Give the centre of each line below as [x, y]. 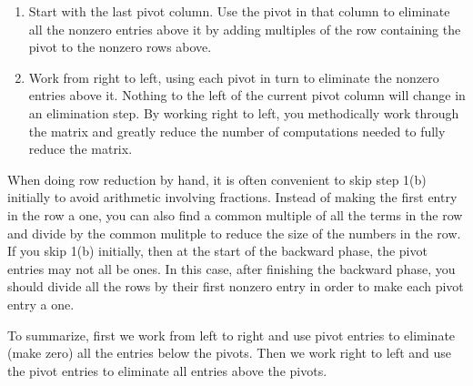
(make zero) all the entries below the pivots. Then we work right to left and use [229, 353]
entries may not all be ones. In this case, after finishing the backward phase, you [231, 268]
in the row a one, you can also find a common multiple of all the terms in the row [235, 214]
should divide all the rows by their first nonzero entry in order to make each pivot [236, 286]
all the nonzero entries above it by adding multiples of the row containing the [245, 29]
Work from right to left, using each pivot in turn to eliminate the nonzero [234, 77]
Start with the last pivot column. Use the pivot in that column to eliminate [239, 11]
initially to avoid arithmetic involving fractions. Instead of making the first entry [232, 197]
